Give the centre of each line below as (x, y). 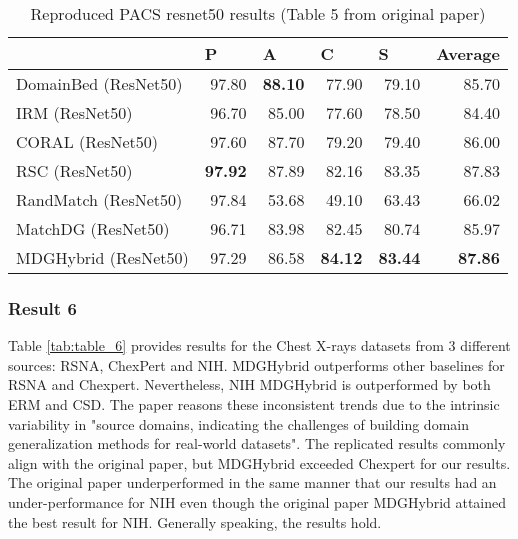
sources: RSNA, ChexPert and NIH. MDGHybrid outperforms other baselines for (256, 364)
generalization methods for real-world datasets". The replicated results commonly (257, 443)
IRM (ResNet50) (74, 112)
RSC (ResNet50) (74, 170)
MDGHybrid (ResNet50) (102, 257)
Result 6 (42, 307)
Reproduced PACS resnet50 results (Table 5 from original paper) (258, 13)
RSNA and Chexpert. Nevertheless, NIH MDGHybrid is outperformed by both (249, 384)
